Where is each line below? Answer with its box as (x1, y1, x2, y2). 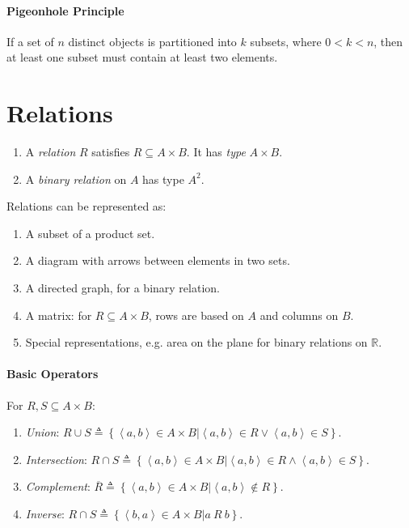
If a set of (6, 32, 54, 49)
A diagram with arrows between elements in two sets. (25, 252, 290, 269)
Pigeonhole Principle (6, 2, 124, 19)
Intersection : (25, 450, 87, 467)
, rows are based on (148, 306, 244, 323)
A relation (25, 143, 76, 160)
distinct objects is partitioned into (68, 32, 237, 49)
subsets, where (250, 32, 322, 49)
